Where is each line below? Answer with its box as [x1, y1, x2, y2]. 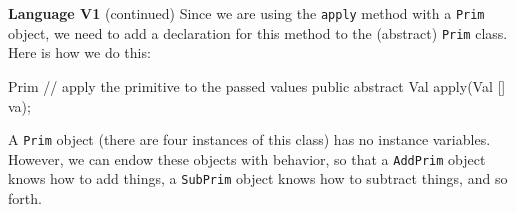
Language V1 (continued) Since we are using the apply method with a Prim [8, 3, 485, 23]
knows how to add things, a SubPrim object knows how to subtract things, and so [8, 168, 508, 189]
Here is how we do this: [8, 42, 151, 63]
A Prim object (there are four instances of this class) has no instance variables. [8, 129, 491, 150]
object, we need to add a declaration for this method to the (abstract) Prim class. [8, 22, 508, 43]
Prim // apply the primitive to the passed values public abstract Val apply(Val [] [8, 75, 506, 96]
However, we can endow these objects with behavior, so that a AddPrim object [8, 148, 486, 169]
